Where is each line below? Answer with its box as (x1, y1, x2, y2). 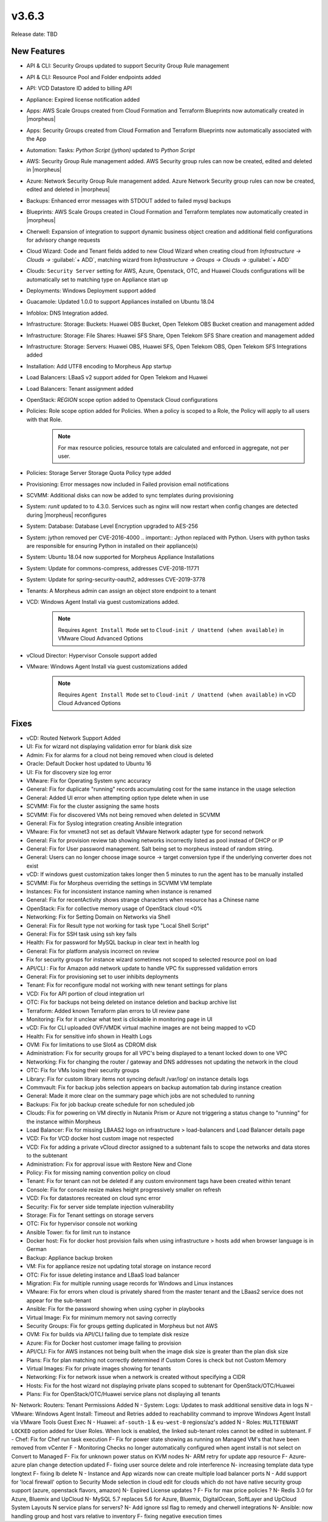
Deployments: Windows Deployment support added (26, 287, 156, 295)
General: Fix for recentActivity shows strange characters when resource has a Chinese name (26, 896, 259, 903)
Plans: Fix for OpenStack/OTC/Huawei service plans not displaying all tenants (26, 1390, 221, 1398)
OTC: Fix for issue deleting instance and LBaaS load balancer (26, 1271, 180, 1278)
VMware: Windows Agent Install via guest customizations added (26, 662, 188, 670)
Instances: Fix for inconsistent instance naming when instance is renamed (26, 888, 212, 895)
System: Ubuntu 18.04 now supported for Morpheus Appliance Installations (26, 553, 215, 561)
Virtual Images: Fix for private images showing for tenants (26, 1364, 171, 1372)
